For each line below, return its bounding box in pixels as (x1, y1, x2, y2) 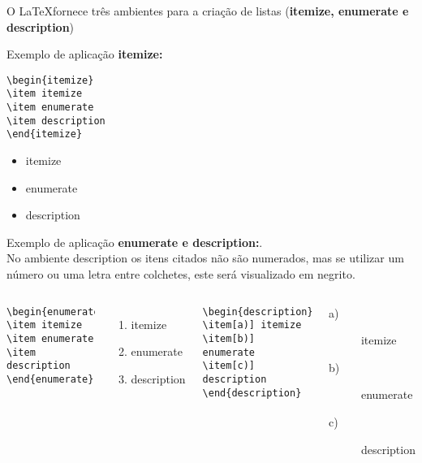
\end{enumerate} (6, 373, 94, 385)
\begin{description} (202, 305, 313, 318)
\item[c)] (202, 360, 256, 372)
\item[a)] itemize (202, 319, 302, 331)
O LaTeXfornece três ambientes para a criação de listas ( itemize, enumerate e (6, 2, 409, 19)
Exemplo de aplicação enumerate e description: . (6, 233, 263, 250)
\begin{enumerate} (6, 305, 105, 318)
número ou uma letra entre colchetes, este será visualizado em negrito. (6, 266, 355, 283)
